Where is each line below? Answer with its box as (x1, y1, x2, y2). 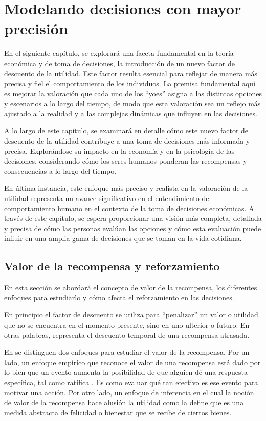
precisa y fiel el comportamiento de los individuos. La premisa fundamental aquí (4, 78, 256, 89)
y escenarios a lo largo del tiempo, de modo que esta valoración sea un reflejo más (4, 98, 261, 109)
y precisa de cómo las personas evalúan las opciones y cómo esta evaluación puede (4, 223, 261, 233)
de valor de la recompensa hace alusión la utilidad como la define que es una (4, 397, 244, 408)
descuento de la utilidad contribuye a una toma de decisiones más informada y (4, 135, 250, 146)
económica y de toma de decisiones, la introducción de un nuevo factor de (4, 57, 235, 68)
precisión (4, 18, 68, 39)
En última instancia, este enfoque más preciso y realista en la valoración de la (4, 183, 248, 193)
